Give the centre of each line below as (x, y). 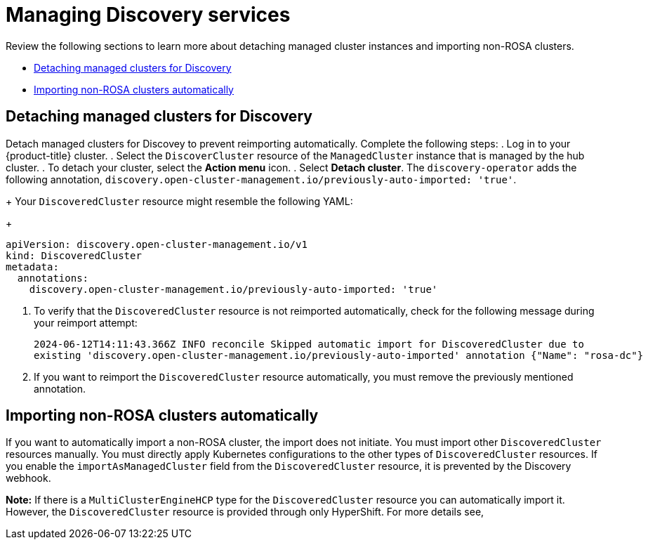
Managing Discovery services (148, 15)
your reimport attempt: (86, 322)
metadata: (32, 267)
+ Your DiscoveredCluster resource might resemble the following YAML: (179, 201)
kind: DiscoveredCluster (74, 255)
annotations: (53, 278)
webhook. (28, 478)
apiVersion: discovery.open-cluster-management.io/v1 (157, 244)
